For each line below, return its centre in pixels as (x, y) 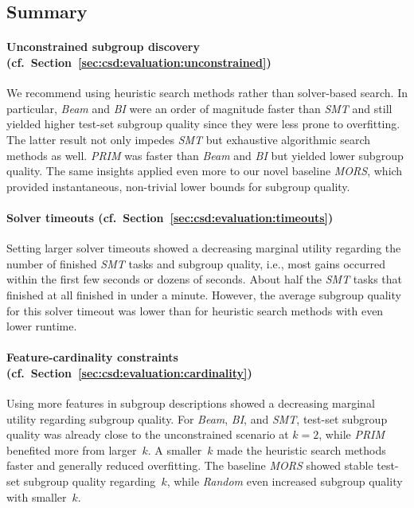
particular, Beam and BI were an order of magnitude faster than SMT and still (199, 108)
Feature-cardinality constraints (92, 357)
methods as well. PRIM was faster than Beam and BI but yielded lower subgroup (205, 155)
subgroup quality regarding (90, 481)
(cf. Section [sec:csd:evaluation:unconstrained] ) (139, 62)
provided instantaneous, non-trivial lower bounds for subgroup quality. (178, 186)
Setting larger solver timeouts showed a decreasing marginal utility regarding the (204, 248)
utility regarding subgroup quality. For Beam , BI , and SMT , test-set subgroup (197, 418)
